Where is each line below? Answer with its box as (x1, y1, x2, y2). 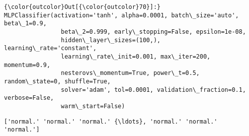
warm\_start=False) (61, 102, 125, 110)
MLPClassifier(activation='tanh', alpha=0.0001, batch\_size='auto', (4, 11, 239, 19)
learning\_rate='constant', (4, 45, 97, 52)
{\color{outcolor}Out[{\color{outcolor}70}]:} (4, 3, 161, 10)
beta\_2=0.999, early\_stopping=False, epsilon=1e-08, (61, 28, 246, 35)
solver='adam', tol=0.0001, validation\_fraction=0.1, (61, 86, 246, 93)
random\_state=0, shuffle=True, (4, 77, 111, 85)
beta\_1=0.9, (4, 20, 47, 27)
